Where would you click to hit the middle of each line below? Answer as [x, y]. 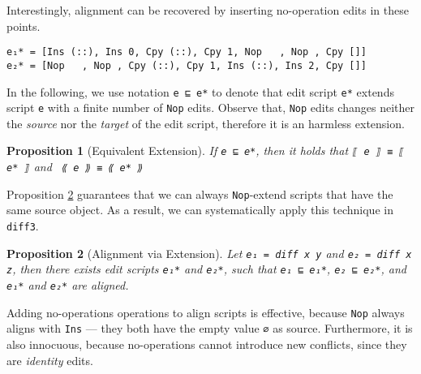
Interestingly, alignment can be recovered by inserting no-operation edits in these [208, 10]
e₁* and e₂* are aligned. [68, 284]
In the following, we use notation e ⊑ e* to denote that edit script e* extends [200, 91]
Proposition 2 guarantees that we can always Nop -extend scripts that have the [200, 193]
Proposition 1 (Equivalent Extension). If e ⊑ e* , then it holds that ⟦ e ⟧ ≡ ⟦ [206, 150]
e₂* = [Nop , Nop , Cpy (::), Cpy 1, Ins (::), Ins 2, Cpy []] [187, 65]
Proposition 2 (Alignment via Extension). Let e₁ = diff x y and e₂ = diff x [209, 253]
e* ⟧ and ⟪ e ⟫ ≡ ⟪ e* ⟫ [75, 167]
